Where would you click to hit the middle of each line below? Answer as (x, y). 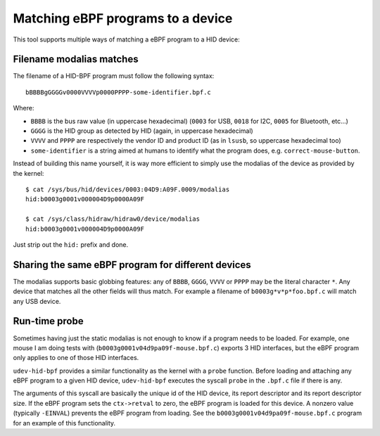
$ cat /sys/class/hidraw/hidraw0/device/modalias (113, 219)
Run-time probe (48, 321)
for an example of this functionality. (64, 423)
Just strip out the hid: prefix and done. (71, 244)
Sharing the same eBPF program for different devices (132, 265)
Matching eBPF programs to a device (123, 18)
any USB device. (37, 301)
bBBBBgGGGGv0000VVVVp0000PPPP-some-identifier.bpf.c (118, 92)
